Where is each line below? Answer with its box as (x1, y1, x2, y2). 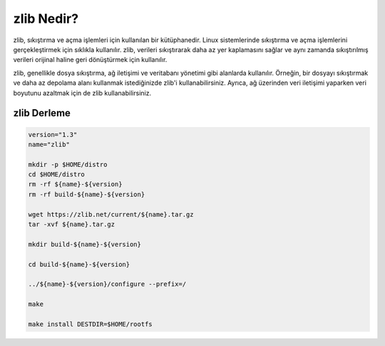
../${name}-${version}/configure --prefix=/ (28, 280, 187, 288)
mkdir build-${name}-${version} (28, 240, 142, 248)
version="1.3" (28, 131, 78, 138)
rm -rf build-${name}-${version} (28, 190, 145, 198)
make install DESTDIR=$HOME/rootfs (28, 320, 153, 328)
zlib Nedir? (13, 11, 78, 26)
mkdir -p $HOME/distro (28, 161, 108, 168)
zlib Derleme (13, 107, 71, 119)
